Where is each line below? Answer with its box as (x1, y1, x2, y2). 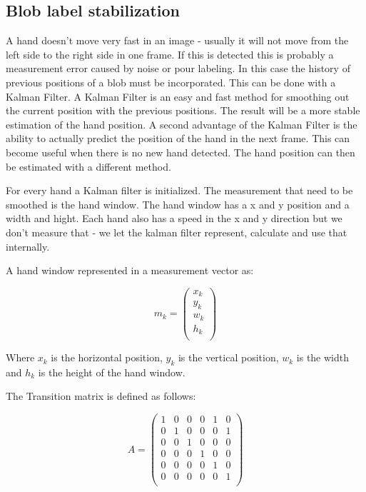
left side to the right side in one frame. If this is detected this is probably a (6, 46, 334, 61)
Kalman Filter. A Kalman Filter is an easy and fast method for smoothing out (6, 89, 350, 104)
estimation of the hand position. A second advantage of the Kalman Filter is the (6, 116, 357, 131)
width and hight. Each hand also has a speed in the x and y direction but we (6, 211, 342, 226)
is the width (296, 350, 350, 365)
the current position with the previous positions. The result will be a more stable (6, 103, 360, 118)
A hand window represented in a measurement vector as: (6, 263, 254, 278)
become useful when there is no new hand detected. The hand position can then (6, 144, 355, 159)
